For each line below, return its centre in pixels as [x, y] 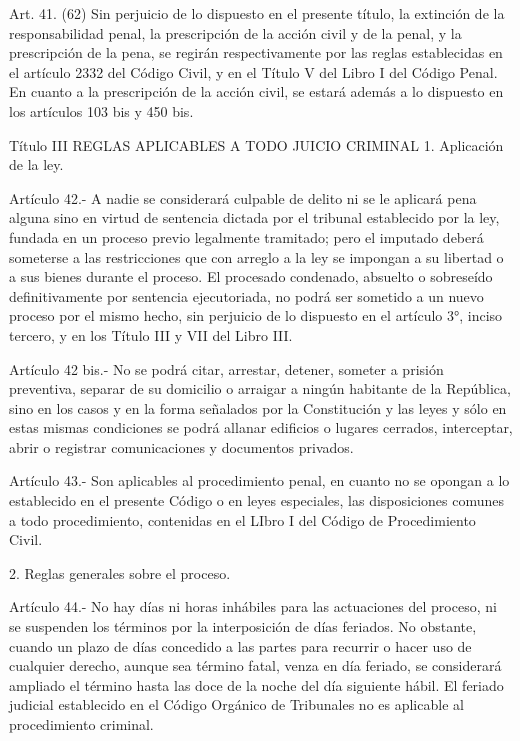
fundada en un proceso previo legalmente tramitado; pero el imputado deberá [246, 236]
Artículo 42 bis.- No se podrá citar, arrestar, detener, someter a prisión [226, 368]
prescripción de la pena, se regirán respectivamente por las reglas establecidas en [256, 52]
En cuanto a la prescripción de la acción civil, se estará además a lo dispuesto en [256, 91]
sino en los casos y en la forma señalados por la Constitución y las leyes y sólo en [258, 407]
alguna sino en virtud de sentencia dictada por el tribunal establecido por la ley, [254, 217]
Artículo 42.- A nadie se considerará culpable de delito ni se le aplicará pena [243, 197]
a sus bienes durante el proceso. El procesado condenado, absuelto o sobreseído [251, 276]
